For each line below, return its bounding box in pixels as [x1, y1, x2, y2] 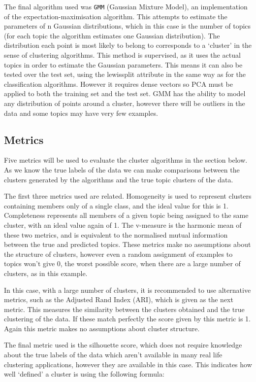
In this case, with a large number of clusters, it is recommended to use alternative [4, 284, 251, 295]
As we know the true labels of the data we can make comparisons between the [4, 164, 240, 174]
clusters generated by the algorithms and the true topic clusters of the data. [4, 174, 233, 184]
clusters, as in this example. [4, 268, 88, 278]
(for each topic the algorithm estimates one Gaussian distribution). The [4, 30, 220, 40]
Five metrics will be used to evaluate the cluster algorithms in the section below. [4, 155, 248, 165]
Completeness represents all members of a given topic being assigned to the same [4, 210, 249, 220]
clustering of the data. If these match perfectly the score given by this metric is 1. [4, 313, 251, 324]
